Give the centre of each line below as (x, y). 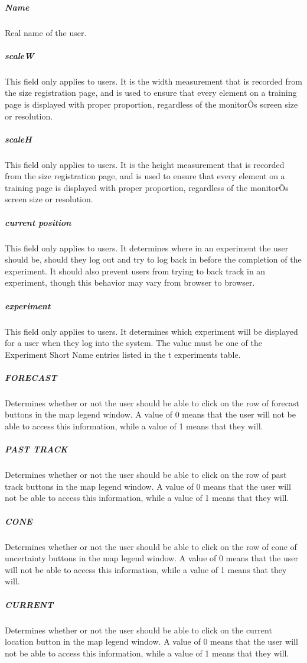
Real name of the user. (46, 32)
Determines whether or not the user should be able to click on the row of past (146, 475)
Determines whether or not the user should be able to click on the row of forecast (152, 402)
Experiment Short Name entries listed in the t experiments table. (123, 354)
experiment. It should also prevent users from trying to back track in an (135, 271)
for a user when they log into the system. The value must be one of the (133, 343)
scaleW (19, 55)
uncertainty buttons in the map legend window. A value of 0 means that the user (151, 558)
